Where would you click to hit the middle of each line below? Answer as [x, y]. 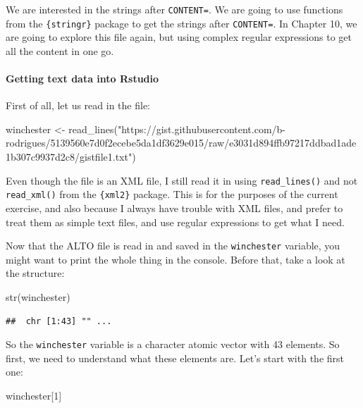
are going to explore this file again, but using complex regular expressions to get [179, 37]
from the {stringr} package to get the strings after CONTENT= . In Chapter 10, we [181, 23]
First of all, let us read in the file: [78, 105]
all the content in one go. [60, 50]
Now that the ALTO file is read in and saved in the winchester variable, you [173, 246]
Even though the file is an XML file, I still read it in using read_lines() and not [182, 180]
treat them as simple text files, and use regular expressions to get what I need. [175, 222]
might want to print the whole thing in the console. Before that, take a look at [176, 259]
